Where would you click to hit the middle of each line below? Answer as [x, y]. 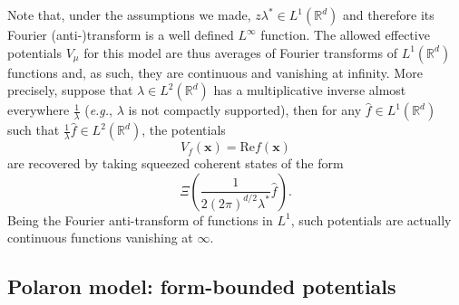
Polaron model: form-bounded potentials [202, 286]
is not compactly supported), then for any [245, 110]
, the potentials [184, 130]
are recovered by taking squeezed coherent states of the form [176, 163]
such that [34, 130]
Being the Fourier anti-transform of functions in [140, 219]
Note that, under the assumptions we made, [129, 14]
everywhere [39, 110]
